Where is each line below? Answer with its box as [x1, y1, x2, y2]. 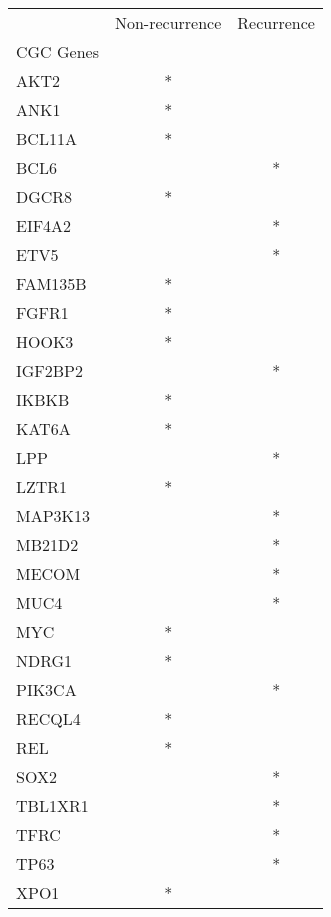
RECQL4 [16, 707, 81, 730]
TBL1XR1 [16, 794, 89, 817]
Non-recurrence [114, 11, 222, 34]
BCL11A [16, 127, 77, 150]
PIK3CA [16, 678, 77, 701]
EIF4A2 [16, 214, 72, 237]
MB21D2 [16, 533, 79, 556]
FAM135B [16, 272, 87, 295]
